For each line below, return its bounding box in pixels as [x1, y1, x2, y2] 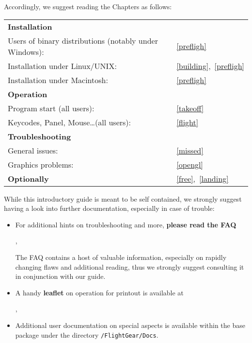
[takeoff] [176, 102, 204, 114]
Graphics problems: [8, 158, 74, 170]
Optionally [8, 172, 49, 184]
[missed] [176, 144, 204, 156]
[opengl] [176, 158, 203, 170]
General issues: [8, 144, 58, 156]
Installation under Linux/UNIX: [8, 60, 117, 71]
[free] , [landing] [176, 172, 229, 184]
